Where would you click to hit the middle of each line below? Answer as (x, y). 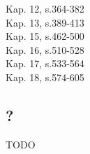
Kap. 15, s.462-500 (45, 36)
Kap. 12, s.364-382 (45, 8)
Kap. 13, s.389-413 (45, 22)
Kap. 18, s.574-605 (45, 77)
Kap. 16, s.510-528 (45, 49)
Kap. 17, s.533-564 (45, 63)
